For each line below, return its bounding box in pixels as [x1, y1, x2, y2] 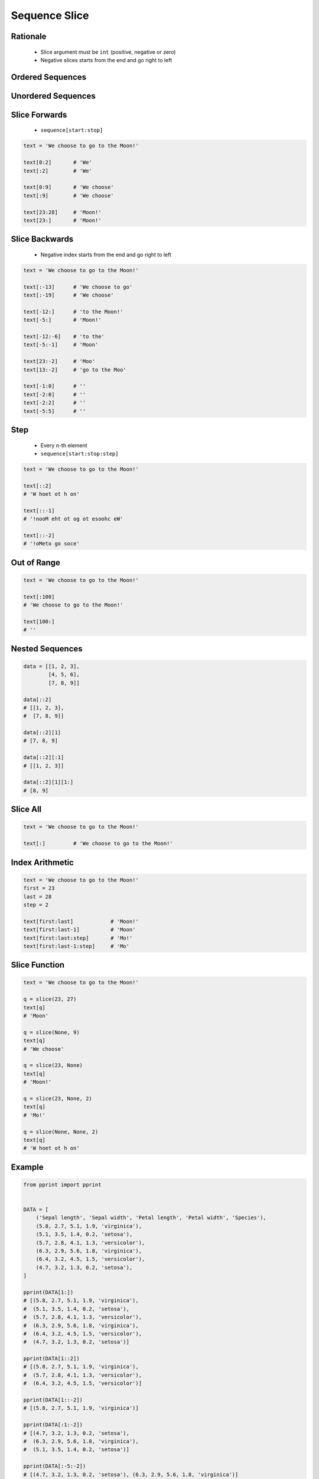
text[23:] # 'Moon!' [23, 217, 102, 224]
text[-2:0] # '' [23, 391, 86, 398]
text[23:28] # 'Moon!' [23, 209, 102, 215]
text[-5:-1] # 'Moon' [23, 341, 99, 348]
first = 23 [23, 885, 55, 892]
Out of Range [11, 557, 60, 567]
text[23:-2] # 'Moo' [23, 358, 96, 365]
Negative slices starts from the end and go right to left [40, 56, 172, 63]
